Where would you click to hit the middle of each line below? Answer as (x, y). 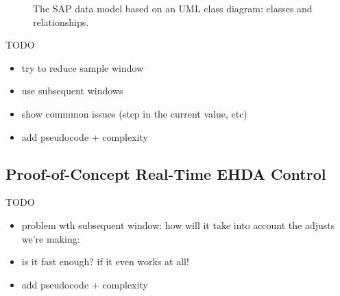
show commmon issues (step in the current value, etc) (134, 113)
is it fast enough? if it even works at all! (105, 261)
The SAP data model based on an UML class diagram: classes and (173, 8)
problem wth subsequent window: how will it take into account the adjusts (178, 225)
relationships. (61, 22)
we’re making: (51, 238)
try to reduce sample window (83, 67)
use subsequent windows (72, 91)
